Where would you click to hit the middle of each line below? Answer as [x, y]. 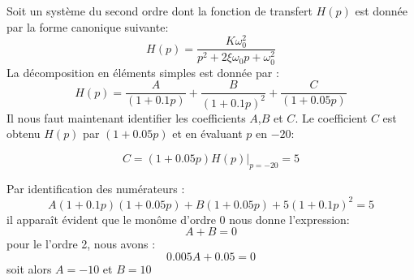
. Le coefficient [331, 117]
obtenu [24, 134]
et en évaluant [207, 134]
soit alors [29, 268]
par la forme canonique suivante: [88, 26]
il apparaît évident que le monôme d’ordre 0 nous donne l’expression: [178, 219]
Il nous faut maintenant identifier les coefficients [126, 117]
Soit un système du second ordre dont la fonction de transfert [160, 11]
